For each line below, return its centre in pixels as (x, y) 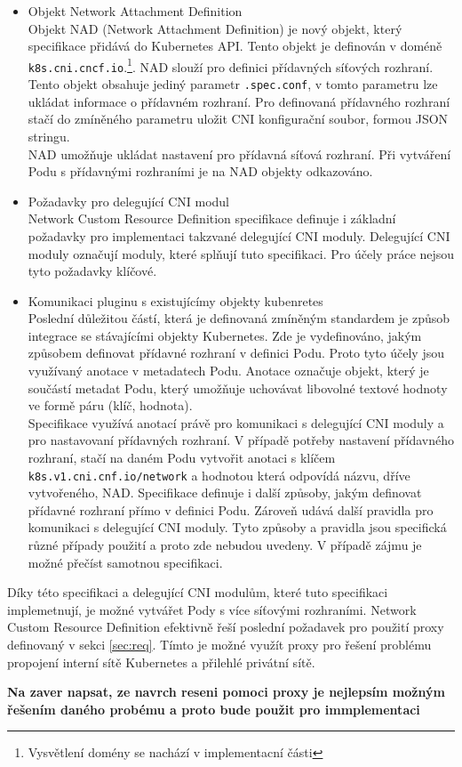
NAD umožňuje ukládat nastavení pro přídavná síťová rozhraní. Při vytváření (239, 153)
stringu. (49, 136)
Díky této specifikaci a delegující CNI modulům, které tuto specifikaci (198, 592)
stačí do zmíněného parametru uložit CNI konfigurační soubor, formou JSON (238, 119)
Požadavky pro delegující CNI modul (128, 201)
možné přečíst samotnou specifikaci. (125, 562)
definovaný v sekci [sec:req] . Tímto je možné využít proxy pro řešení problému (219, 645)
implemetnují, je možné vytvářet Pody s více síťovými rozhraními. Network (212, 609)
